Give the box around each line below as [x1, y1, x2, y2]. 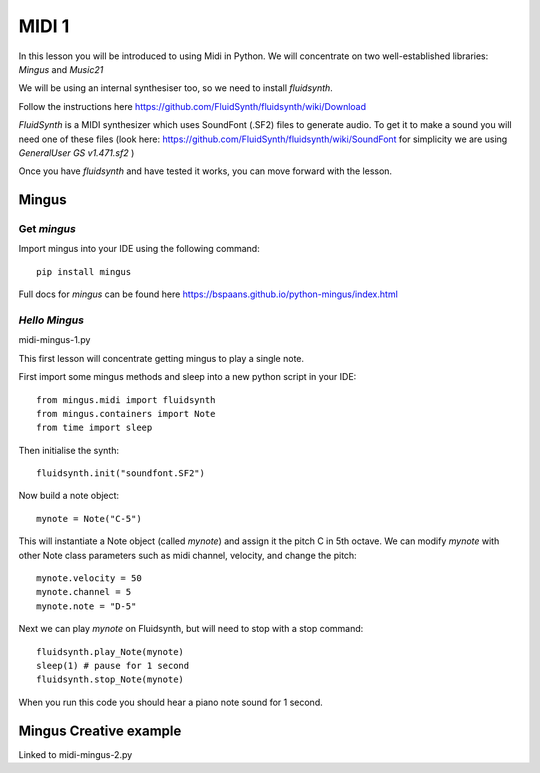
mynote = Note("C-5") [36, 513, 142, 524]
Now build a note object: [18, 490, 120, 502]
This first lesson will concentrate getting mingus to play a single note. [18, 352, 305, 364]
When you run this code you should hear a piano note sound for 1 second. [18, 696, 324, 708]
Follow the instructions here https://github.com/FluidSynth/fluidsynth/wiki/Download [18, 100, 367, 112]
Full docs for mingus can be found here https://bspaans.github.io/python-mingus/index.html [18, 288, 399, 300]
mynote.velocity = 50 [36, 573, 142, 584]
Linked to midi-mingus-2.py [18, 748, 133, 760]
